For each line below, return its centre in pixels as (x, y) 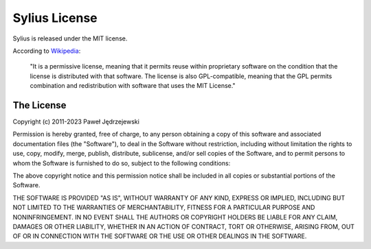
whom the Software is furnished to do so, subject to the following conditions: (122, 163)
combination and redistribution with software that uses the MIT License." (133, 86)
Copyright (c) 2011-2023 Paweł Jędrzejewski (76, 122)
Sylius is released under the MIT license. (70, 38)
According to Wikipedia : (47, 51)
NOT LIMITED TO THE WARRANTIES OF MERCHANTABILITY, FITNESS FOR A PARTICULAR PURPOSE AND (164, 207)
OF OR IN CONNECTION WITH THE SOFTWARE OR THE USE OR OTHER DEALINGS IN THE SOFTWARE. (160, 236)
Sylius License (55, 18)
